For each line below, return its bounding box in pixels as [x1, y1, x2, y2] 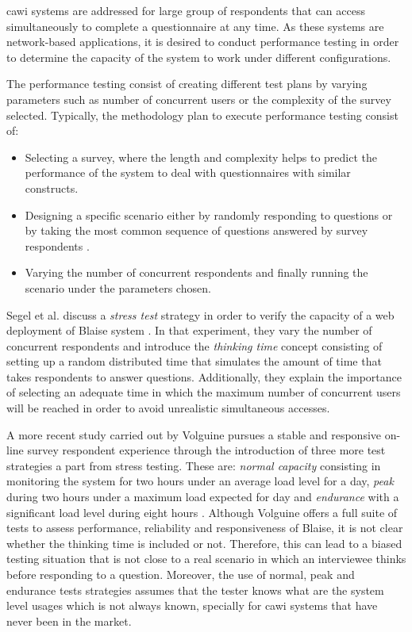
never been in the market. [6, 612, 132, 629]
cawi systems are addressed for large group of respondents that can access [6, 2, 365, 18]
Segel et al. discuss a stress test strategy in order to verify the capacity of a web [6, 306, 395, 323]
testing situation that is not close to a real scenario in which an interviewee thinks [6, 550, 406, 567]
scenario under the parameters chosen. [25, 279, 211, 296]
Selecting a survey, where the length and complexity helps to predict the [25, 148, 378, 165]
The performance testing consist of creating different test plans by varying [6, 75, 368, 92]
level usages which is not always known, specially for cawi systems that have [6, 597, 378, 614]
